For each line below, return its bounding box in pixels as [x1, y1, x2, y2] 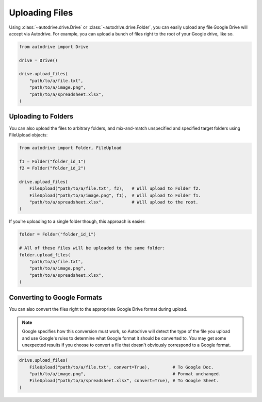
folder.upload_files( [19, 252, 71, 257]
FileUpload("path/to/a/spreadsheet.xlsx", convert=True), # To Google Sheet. [29, 378, 219, 384]
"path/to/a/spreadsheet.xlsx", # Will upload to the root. [29, 200, 198, 205]
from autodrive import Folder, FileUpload [19, 145, 122, 151]
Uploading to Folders [9, 112, 74, 121]
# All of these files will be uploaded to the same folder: [19, 245, 165, 251]
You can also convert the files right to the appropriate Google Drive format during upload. [9, 306, 188, 312]
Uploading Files [9, 7, 73, 18]
